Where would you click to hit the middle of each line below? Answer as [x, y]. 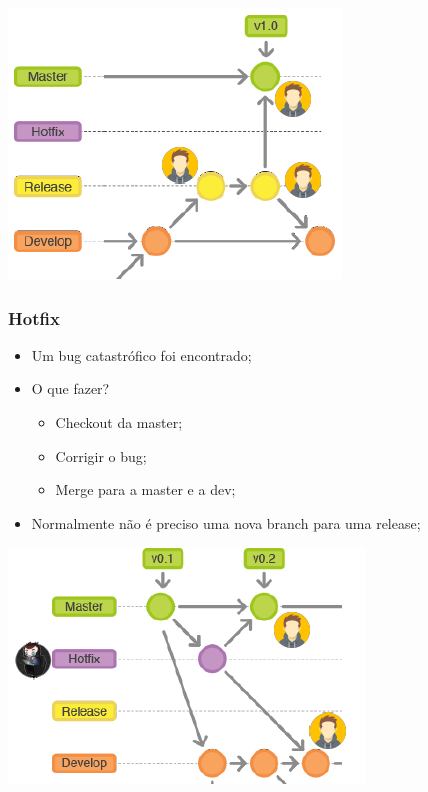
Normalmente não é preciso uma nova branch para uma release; [226, 522]
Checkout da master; [119, 422]
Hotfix [34, 317]
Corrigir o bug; [101, 455]
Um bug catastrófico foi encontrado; [141, 354]
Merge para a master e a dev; [145, 489]
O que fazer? [70, 388]
